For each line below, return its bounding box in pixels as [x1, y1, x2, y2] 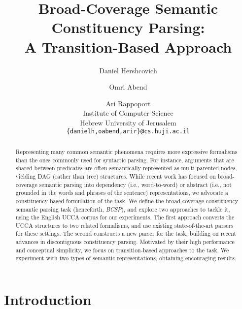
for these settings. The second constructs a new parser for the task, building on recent [15, 229, 237, 238]
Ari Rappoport [105, 98, 151, 108]
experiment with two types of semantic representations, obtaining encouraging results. [15, 254, 237, 262]
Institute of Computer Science [83, 108, 173, 118]
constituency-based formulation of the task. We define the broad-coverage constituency [15, 196, 239, 205]
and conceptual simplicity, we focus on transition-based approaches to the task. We [15, 246, 229, 254]
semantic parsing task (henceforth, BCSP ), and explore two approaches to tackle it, [15, 205, 230, 213]
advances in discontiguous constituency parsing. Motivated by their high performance [15, 238, 235, 246]
